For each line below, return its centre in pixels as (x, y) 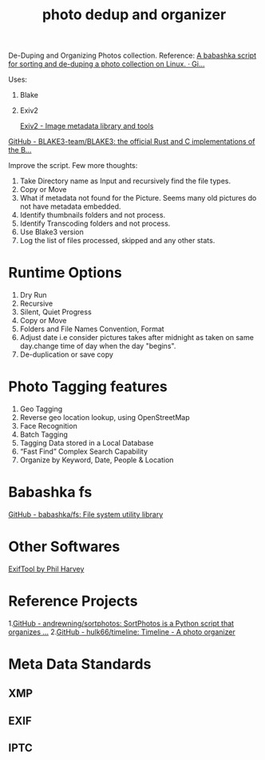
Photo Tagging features (88, 387)
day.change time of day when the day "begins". (98, 346)
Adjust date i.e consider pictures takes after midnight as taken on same (136, 338)
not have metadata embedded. (70, 206)
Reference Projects (73, 601)
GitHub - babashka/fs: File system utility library (86, 514)
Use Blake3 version (51, 232)
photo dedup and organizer (134, 15)
